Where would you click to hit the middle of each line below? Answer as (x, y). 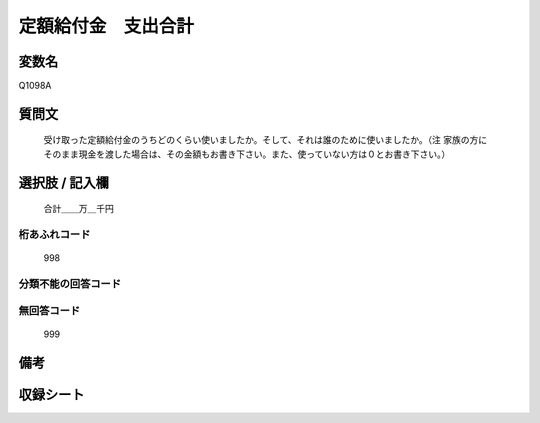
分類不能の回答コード (70, 283)
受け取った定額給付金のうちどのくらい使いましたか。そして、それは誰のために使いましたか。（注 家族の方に (265, 140)
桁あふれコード (54, 235)
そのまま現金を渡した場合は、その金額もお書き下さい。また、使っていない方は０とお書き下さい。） (247, 154)
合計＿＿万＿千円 (78, 209)
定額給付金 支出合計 (106, 26)
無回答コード (49, 310)
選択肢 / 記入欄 (64, 182)
